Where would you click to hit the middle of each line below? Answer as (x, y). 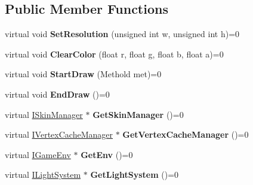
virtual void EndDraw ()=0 (57, 94)
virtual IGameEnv (38, 154)
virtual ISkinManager (44, 114)
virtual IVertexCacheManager (59, 134)
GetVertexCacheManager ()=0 (186, 134)
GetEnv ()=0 (107, 154)
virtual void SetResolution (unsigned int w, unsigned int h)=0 (122, 34)
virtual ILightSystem (43, 175)
